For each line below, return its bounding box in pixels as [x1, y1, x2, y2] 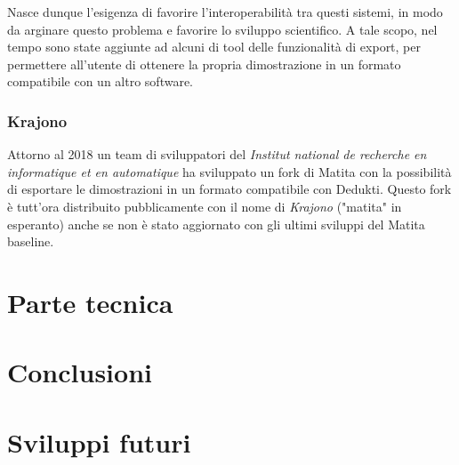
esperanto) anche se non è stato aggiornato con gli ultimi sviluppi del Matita [7, 214, 425, 233]
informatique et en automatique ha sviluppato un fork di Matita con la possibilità [7, 162, 452, 180]
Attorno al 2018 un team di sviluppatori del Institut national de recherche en [7, 145, 427, 164]
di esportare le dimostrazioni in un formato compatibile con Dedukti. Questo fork [7, 180, 452, 198]
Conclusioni [7, 354, 152, 390]
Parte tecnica [7, 284, 173, 320]
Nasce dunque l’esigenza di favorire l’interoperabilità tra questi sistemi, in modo [7, 3, 443, 20]
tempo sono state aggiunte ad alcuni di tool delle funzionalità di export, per [7, 37, 421, 56]
